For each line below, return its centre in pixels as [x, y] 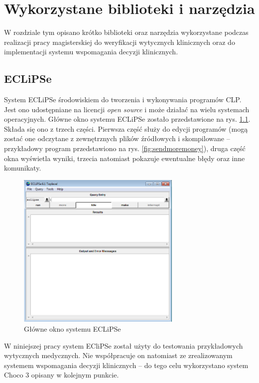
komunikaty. [23, 168]
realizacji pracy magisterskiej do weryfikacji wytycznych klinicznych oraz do [120, 42]
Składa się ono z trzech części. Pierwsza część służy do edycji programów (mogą [126, 128]
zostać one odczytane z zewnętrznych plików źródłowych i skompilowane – [117, 138]
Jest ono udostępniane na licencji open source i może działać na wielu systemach [127, 109]
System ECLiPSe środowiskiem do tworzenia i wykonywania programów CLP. [123, 99]
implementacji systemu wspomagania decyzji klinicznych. [91, 52]
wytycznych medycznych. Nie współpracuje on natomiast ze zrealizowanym [118, 355]
